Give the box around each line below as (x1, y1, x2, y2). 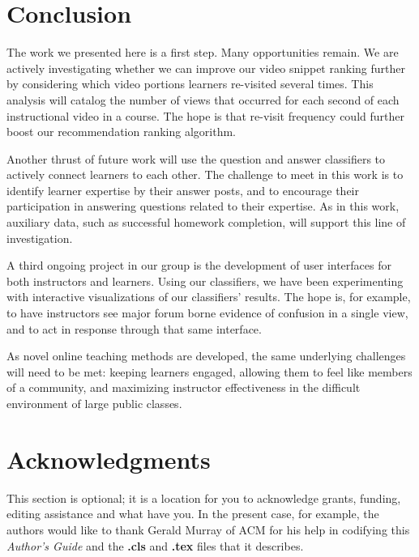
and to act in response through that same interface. (6, 320, 262, 337)
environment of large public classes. (6, 395, 182, 411)
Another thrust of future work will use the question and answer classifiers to (6, 150, 386, 167)
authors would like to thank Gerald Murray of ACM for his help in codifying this (6, 521, 410, 538)
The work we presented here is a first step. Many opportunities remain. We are (6, 44, 399, 61)
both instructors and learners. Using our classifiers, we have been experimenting (6, 272, 404, 289)
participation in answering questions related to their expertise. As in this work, (6, 198, 400, 215)
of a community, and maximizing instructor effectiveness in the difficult (6, 379, 361, 396)
